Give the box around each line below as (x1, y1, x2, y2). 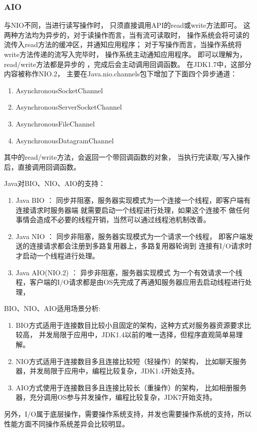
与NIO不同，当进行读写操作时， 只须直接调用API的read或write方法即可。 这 (4, 20, 251, 30)
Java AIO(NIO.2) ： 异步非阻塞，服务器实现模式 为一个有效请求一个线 (15, 267, 243, 277)
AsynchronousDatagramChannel (15, 135, 114, 145)
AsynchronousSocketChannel (15, 85, 103, 95)
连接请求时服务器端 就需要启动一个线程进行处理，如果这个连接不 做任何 (15, 204, 250, 215)
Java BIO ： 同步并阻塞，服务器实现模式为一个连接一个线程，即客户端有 (15, 194, 251, 205)
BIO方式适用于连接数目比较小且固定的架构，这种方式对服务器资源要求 (15, 319, 244, 330)
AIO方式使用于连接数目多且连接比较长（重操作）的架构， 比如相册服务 (15, 382, 247, 392)
